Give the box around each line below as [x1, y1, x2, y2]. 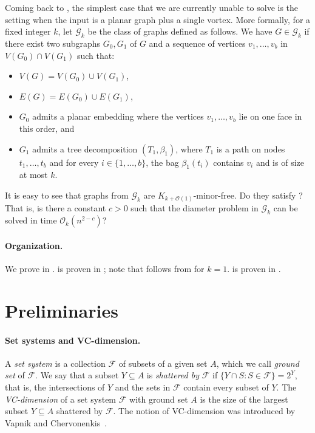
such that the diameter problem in [130, 202, 259, 214]
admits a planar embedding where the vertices [32, 110, 204, 123]
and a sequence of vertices [149, 36, 246, 49]
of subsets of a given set [118, 356, 208, 369]
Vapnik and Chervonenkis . [5, 416, 107, 429]
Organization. [5, 239, 63, 251]
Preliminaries [5, 298, 118, 322]
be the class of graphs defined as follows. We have [87, 25, 273, 38]
